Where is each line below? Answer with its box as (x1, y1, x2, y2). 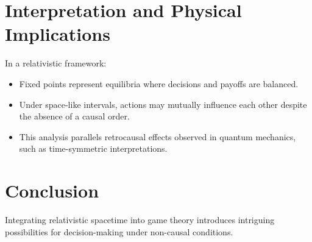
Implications (5, 21, 110, 46)
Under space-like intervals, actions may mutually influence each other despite (19, 98, 307, 110)
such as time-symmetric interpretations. (19, 142, 168, 155)
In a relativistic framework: (5, 57, 107, 69)
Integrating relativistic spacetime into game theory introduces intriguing (5, 213, 275, 226)
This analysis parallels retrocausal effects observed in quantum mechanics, (19, 130, 296, 143)
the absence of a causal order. (19, 110, 130, 123)
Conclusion (5, 178, 99, 203)
